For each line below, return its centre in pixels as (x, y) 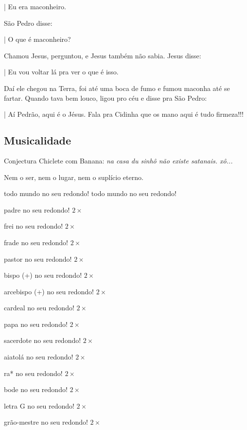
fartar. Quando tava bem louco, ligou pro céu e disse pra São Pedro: (106, 98)
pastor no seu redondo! (38, 259)
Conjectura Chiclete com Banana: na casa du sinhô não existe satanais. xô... (118, 160)
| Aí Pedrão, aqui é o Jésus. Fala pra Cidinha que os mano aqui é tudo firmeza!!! (124, 114)
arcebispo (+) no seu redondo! (49, 291)
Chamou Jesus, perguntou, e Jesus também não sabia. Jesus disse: (103, 55)
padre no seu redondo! (37, 209)
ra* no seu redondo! (33, 373)
